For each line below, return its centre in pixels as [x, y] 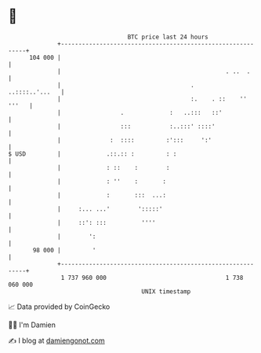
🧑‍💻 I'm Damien [32, 325]
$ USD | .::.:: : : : [92, 154]
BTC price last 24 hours [168, 37]
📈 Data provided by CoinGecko [59, 307]
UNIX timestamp [166, 291]
